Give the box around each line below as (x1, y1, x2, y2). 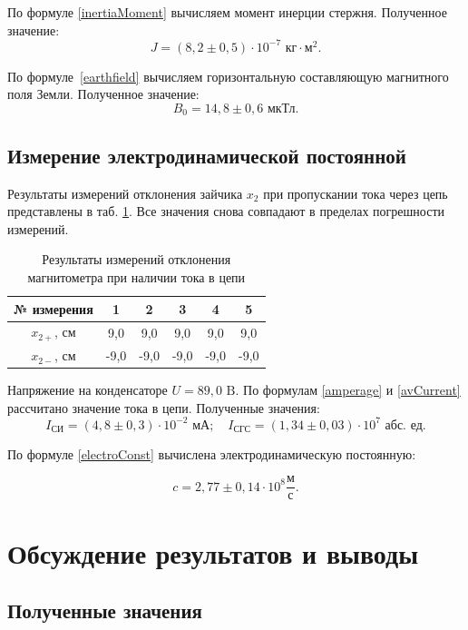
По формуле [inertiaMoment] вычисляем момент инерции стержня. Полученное (7, 3, 447, 21)
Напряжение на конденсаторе (7, 380, 168, 399)
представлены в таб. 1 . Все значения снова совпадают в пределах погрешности (7, 202, 445, 221)
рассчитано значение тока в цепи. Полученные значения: (7, 398, 320, 417)
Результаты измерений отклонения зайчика (7, 183, 243, 202)
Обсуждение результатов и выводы (7, 534, 419, 571)
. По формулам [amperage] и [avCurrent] (235, 380, 461, 399)
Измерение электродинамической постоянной (7, 141, 406, 169)
